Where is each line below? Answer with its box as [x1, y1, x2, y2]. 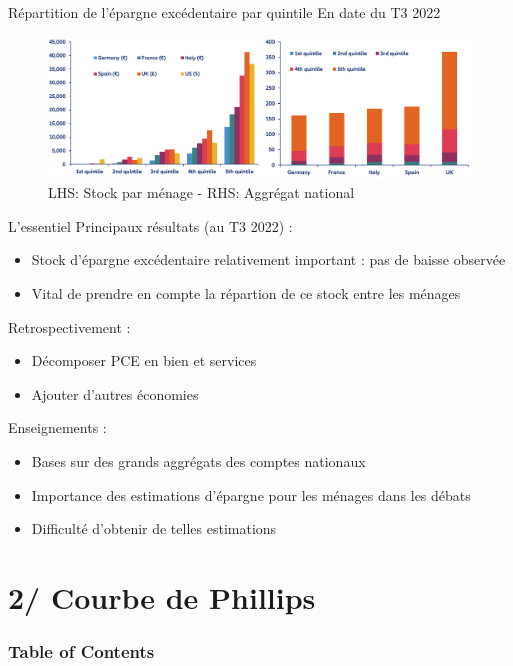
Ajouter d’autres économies [31, 383, 199, 404]
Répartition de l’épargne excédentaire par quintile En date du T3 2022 [8, 2, 441, 22]
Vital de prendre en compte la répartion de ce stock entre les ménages [31, 282, 461, 303]
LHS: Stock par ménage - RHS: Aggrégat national [48, 182, 355, 203]
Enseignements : [8, 417, 107, 438]
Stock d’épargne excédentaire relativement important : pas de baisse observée [31, 249, 506, 270]
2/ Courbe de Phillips [8, 576, 316, 617]
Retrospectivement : [8, 316, 131, 337]
